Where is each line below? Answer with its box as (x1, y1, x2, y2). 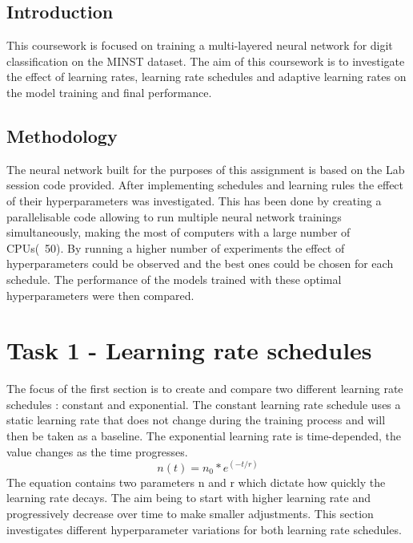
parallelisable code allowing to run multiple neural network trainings (6, 208, 342, 225)
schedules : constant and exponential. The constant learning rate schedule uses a (6, 395, 401, 412)
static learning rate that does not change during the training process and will (6, 411, 386, 428)
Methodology (6, 123, 118, 148)
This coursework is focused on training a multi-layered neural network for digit (6, 37, 393, 54)
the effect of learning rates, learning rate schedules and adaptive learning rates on (6, 68, 407, 85)
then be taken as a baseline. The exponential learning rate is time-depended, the (6, 428, 402, 444)
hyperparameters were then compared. (6, 286, 194, 303)
